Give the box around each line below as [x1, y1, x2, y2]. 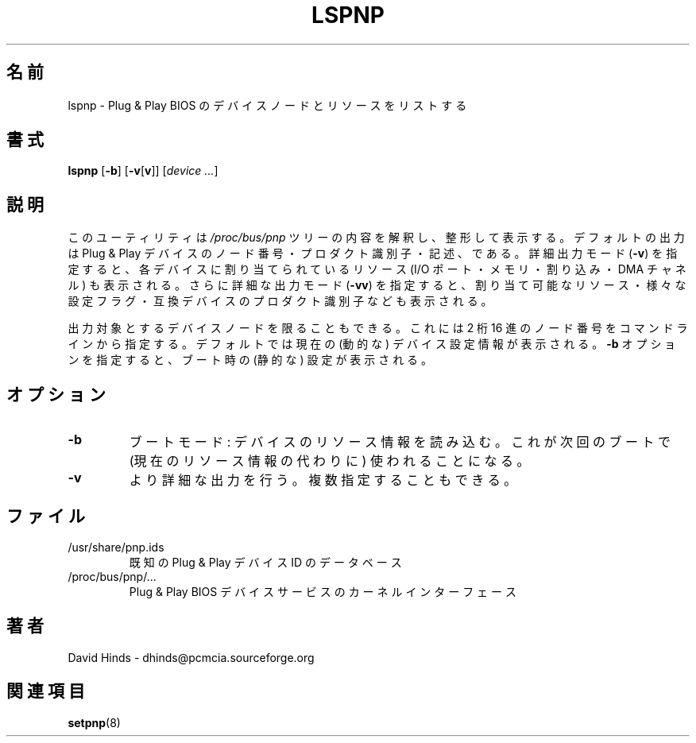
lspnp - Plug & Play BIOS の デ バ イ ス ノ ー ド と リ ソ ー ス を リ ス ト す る [68, 98, 467, 112]
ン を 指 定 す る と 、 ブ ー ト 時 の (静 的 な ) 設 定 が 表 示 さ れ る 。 [68, 353, 433, 367]
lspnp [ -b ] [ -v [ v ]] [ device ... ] [68, 164, 218, 178]
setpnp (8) [68, 715, 121, 729]
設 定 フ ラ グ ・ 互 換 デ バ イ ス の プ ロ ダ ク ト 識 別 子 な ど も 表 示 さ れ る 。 [68, 294, 493, 308]
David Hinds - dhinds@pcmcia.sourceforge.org [68, 650, 315, 664]
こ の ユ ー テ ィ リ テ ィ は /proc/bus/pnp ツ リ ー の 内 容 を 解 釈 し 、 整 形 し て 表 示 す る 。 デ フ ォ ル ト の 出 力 [68, 230, 685, 245]
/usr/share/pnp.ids [68, 540, 164, 554]
